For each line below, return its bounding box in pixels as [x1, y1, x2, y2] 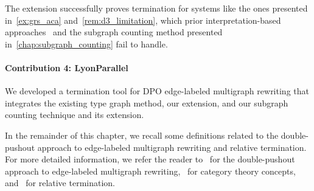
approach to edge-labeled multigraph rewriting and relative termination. [37, 141, 307, 153]
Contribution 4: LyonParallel [5, 61, 128, 74]
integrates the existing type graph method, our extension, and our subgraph [5, 96, 288, 109]
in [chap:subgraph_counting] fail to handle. [5, 37, 168, 50]
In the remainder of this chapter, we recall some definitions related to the [5, 128, 279, 141]
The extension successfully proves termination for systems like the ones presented [5, 2, 308, 14]
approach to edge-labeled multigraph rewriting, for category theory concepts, [5, 164, 296, 177]
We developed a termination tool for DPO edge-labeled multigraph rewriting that [5, 85, 309, 97]
